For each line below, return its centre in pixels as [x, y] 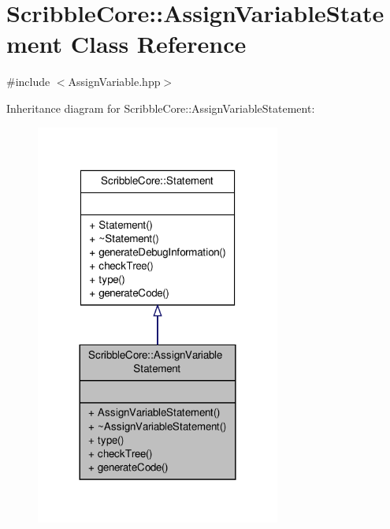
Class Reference [158, 44]
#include [28, 82]
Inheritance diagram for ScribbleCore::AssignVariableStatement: [161, 108]
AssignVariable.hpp [114, 82]
